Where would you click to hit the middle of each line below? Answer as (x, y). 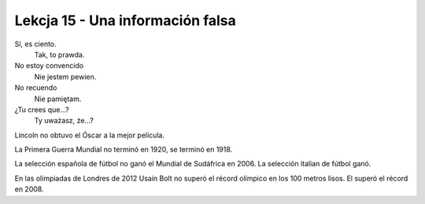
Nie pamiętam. (58, 99)
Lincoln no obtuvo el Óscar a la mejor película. (90, 135)
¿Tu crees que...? (42, 109)
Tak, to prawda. (59, 54)
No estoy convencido (49, 66)
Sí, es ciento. (35, 44)
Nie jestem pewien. (65, 76)
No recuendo (36, 88)
